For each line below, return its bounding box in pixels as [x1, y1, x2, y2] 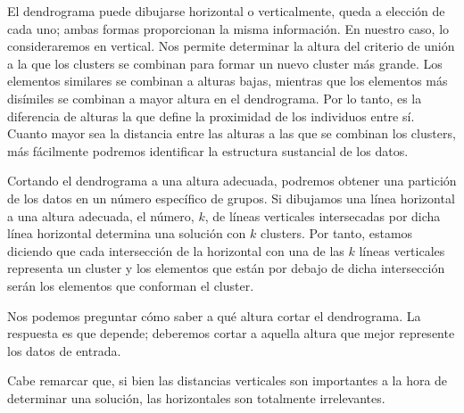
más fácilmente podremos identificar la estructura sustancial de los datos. [7, 141, 409, 160]
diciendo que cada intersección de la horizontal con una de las [7, 241, 344, 260]
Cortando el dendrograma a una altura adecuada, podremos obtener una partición [7, 171, 457, 190]
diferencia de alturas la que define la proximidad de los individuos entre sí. [7, 106, 415, 125]
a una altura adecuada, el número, [7, 206, 195, 225]
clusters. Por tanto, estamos [260, 224, 413, 243]
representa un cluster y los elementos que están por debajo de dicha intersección [7, 259, 445, 277]
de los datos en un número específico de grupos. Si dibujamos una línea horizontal [7, 188, 455, 207]
